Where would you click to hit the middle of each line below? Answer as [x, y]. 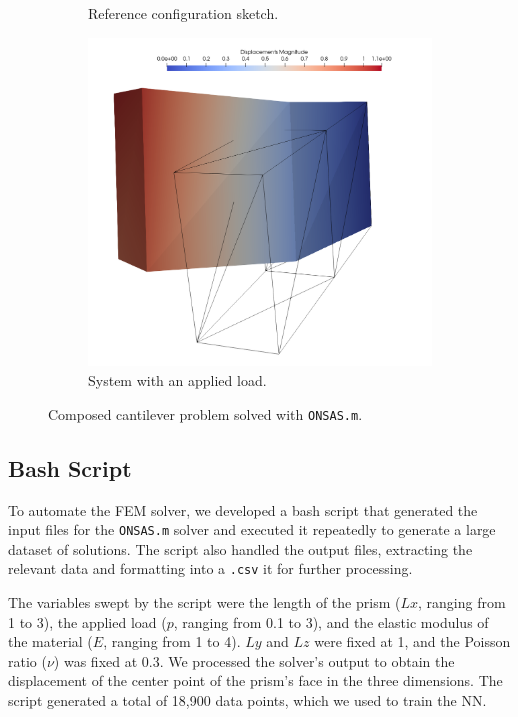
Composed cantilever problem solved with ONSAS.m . [205, 413]
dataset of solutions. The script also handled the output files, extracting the [240, 548]
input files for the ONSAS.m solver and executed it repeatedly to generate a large [252, 529]
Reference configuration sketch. [183, 13]
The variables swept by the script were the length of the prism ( [204, 602]
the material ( [50, 641]
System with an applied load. [177, 380]
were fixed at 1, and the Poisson [412, 641]
